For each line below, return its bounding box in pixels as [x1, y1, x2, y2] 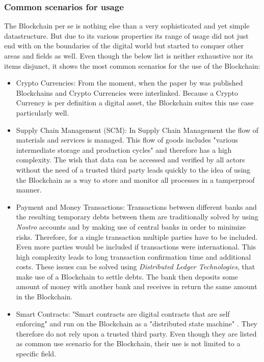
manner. [16, 184, 42, 195]
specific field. [16, 348, 57, 359]
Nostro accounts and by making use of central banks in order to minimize [16, 221, 246, 232]
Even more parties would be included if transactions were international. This [16, 241, 256, 252]
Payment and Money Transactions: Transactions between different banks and [16, 201, 257, 212]
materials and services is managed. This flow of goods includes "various [16, 134, 239, 145]
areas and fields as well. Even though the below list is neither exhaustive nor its [4, 50, 253, 61]
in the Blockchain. [16, 291, 73, 302]
